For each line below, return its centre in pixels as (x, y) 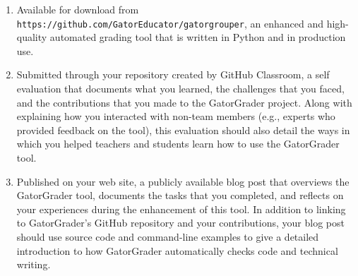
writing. (34, 264)
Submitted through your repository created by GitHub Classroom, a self (173, 74)
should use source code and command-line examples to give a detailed (168, 236)
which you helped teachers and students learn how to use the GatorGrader (178, 144)
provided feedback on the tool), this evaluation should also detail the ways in (183, 130)
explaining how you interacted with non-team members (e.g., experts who (176, 116)
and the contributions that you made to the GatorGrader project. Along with (184, 102)
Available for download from (78, 9)
